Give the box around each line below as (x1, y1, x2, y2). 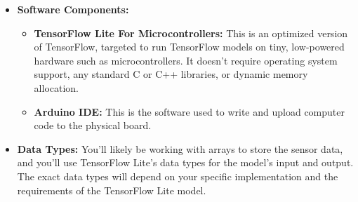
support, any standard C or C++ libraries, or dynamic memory (34, 67, 308, 81)
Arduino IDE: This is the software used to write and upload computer (34, 104, 345, 119)
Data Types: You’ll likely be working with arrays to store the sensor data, (17, 141, 343, 156)
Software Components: (17, 2, 129, 16)
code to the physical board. (34, 118, 152, 133)
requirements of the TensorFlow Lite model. (17, 182, 206, 197)
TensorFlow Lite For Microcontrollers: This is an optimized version (34, 25, 348, 40)
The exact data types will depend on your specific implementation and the (17, 168, 338, 183)
